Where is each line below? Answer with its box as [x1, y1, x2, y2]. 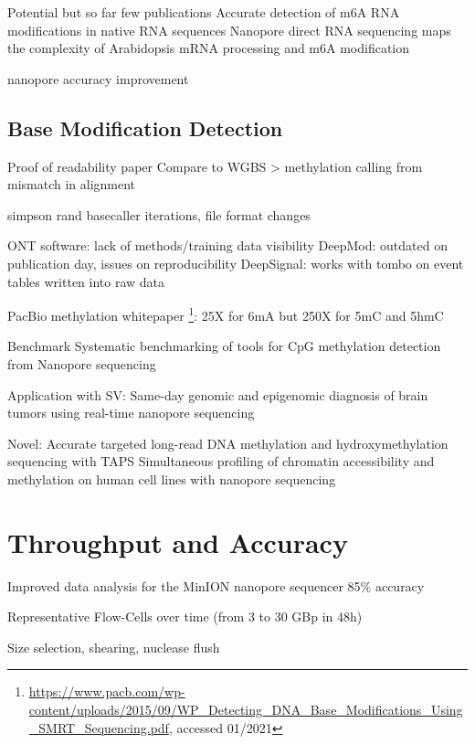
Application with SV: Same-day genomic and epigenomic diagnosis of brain [7, 385, 428, 404]
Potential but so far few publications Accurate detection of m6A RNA [7, 3, 400, 21]
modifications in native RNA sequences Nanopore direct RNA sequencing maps [7, 20, 451, 39]
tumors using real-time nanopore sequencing [7, 403, 255, 422]
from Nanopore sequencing [7, 354, 156, 373]
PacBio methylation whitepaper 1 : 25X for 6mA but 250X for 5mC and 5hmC [7, 303, 444, 324]
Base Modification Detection [7, 113, 283, 142]
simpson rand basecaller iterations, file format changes [7, 205, 311, 224]
